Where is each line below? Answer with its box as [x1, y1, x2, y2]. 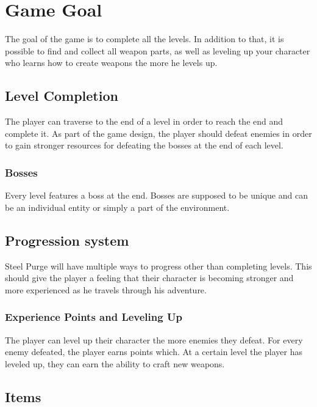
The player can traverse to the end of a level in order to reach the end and [5, 115, 283, 128]
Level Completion [5, 86, 118, 105]
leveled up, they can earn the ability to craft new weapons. [5, 357, 225, 370]
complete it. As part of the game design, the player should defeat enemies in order [5, 127, 312, 139]
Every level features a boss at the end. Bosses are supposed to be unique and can [5, 189, 308, 202]
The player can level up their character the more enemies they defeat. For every [5, 333, 303, 346]
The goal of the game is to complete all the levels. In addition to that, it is [5, 32, 284, 45]
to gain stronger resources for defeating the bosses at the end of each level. [5, 139, 283, 152]
